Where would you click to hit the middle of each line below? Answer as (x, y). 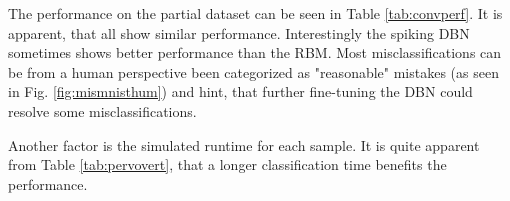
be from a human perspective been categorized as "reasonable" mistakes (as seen (253, 71)
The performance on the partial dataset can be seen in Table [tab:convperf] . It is (255, 13)
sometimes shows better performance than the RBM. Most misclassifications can (255, 52)
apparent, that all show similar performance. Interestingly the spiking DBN (239, 32)
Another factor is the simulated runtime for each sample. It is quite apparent (244, 144)
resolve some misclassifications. (102, 110)
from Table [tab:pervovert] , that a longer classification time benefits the (227, 164)
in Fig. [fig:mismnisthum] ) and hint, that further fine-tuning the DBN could (240, 91)
